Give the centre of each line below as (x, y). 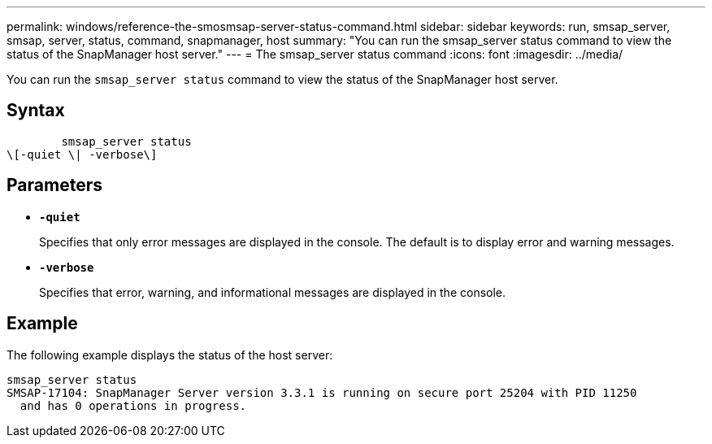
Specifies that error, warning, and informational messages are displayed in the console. (273, 292)
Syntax (36, 111)
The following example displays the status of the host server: (170, 355)
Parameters (54, 185)
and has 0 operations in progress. (133, 405)
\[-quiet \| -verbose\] (82, 154)
